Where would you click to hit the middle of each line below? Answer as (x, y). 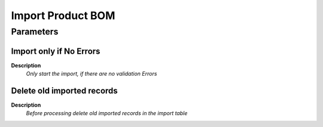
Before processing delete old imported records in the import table (107, 113)
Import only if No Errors (56, 51)
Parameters (35, 32)
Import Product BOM (63, 16)
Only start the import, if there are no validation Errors (92, 74)
